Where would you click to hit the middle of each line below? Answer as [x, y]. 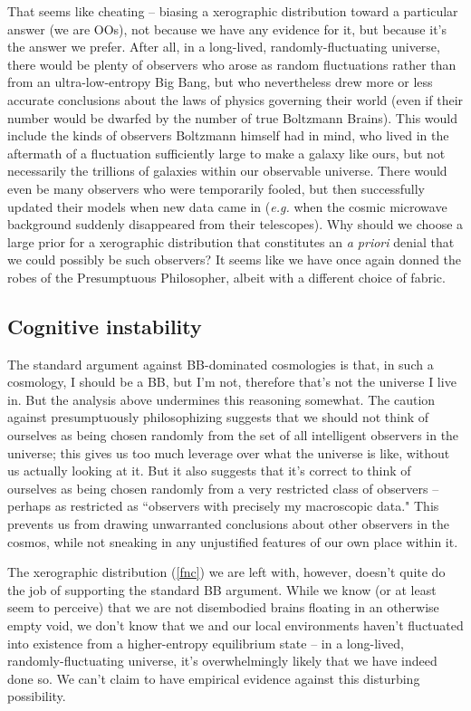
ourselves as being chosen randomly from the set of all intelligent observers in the [233, 435]
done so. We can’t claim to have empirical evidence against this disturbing [214, 678]
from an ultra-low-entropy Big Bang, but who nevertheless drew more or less [220, 82]
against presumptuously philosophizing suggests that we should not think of [218, 417]
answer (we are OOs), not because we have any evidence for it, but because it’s [227, 29]
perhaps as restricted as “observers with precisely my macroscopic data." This [223, 506]
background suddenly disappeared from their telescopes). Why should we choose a [235, 224]
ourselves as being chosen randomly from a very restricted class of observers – [223, 488]
